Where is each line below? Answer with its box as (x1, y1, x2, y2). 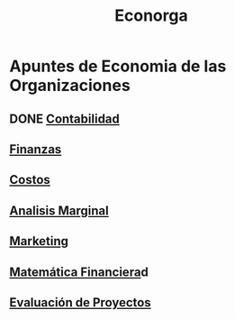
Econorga (114, 5, 188, 26)
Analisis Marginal (9, 203, 110, 218)
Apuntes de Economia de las (9, 56, 227, 77)
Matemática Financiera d (9, 264, 149, 279)
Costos (9, 172, 51, 187)
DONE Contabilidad (9, 111, 120, 126)
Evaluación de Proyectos (9, 295, 151, 310)
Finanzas (9, 141, 62, 157)
